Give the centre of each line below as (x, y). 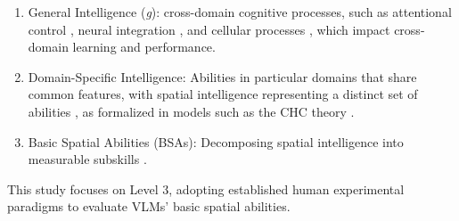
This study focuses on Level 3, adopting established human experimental (206, 188)
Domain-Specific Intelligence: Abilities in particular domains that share (222, 76)
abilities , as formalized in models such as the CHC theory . (191, 111)
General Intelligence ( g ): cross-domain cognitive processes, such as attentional (240, 12)
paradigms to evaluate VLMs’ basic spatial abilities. (149, 206)
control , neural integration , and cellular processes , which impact (209, 29)
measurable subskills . (87, 159)
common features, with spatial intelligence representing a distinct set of (223, 94)
